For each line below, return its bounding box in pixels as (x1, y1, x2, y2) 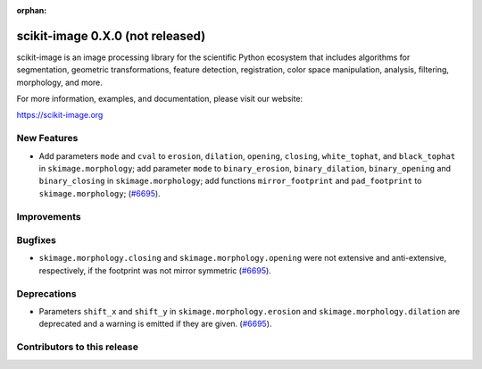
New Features (16, 132, 79, 145)
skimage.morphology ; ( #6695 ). (38, 188, 161, 198)
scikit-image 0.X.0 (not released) (16, 28, 206, 44)
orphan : (16, 5, 47, 15)
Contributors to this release (16, 340, 138, 353)
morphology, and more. (16, 77, 103, 88)
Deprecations (16, 287, 77, 299)
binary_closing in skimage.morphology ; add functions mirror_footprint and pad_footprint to (38, 175, 422, 187)
